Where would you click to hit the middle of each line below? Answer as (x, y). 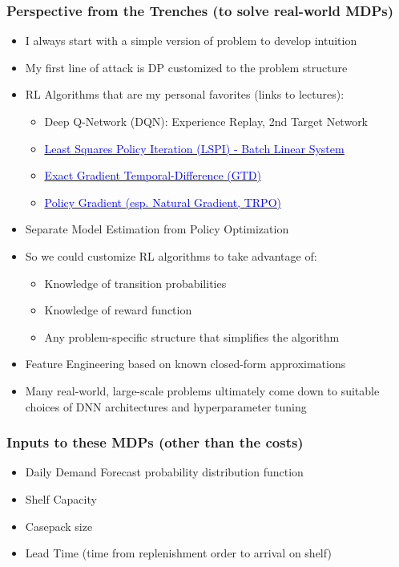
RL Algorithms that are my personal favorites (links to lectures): (185, 94)
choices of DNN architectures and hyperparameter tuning (166, 406)
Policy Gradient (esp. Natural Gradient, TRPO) (163, 202)
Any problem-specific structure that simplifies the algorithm (192, 336)
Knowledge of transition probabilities (135, 283)
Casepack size (59, 526)
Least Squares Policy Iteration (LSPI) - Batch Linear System (194, 148)
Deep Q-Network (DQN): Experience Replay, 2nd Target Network (206, 121)
